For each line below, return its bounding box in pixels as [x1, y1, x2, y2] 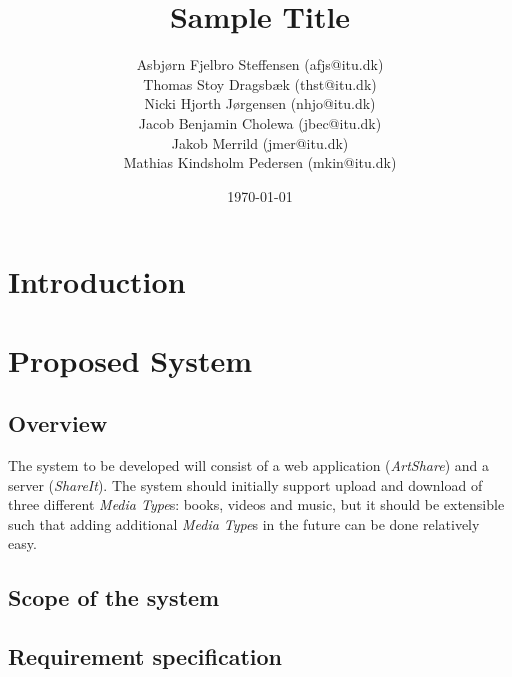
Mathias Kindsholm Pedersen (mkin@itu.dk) [123, 152, 397, 173]
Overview [8, 408, 108, 439]
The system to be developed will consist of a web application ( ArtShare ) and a [8, 455, 489, 476]
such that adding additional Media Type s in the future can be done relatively [8, 513, 480, 534]
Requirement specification [8, 641, 283, 672]
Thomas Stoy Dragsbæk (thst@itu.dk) [143, 73, 377, 94]
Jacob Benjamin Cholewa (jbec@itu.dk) [138, 112, 382, 133]
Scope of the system [8, 582, 220, 613]
